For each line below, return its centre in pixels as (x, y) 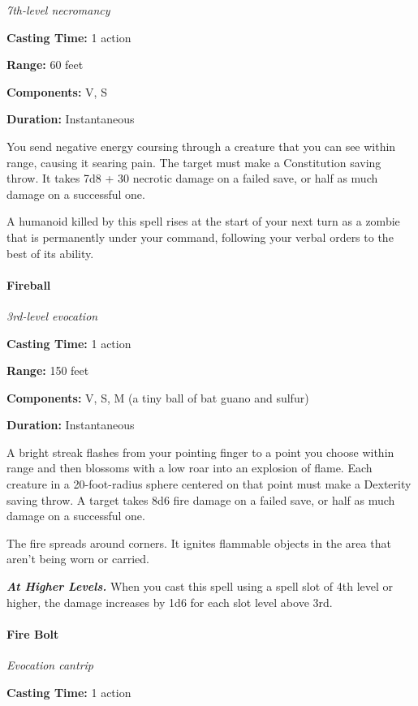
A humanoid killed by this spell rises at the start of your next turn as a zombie (203, 221)
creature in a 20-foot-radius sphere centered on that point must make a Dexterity (209, 484)
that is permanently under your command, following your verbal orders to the (200, 237)
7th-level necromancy (58, 10)
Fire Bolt (33, 633)
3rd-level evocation (52, 315)
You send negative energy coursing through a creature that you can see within (201, 146)
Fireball (29, 284)
